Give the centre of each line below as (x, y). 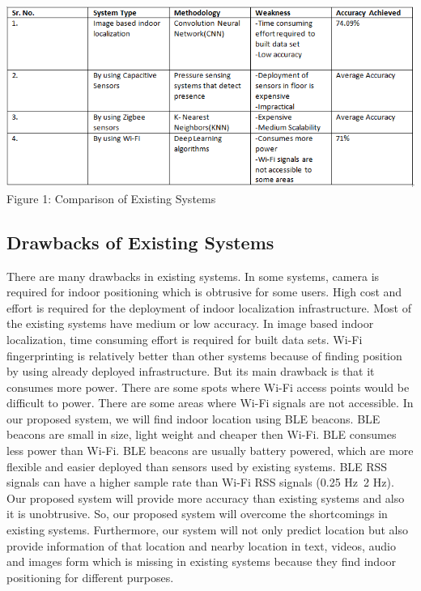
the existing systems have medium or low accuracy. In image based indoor (190, 323)
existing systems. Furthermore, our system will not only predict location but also (207, 530)
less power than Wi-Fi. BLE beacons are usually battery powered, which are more (210, 451)
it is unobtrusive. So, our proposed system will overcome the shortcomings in (197, 514)
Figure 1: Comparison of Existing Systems (111, 198)
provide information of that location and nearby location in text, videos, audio (201, 545)
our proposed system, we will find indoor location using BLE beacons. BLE (193, 418)
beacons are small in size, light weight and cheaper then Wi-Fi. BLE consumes (202, 434)
